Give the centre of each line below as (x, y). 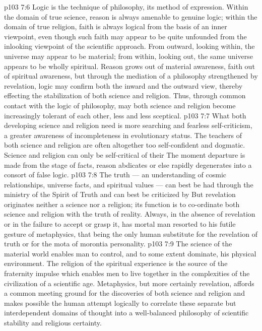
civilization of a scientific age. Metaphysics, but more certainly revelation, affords (129, 283)
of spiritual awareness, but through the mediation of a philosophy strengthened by (131, 76)
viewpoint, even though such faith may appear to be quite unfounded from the (125, 36)
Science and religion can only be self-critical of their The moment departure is (125, 154)
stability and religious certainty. (53, 322)
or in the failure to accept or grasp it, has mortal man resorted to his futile (120, 224)
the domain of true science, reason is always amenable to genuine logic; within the (131, 16)
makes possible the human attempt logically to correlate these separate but (120, 303)
